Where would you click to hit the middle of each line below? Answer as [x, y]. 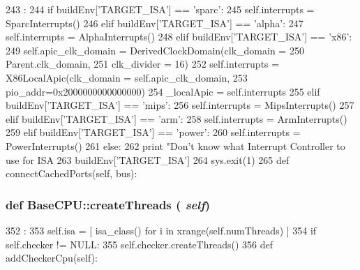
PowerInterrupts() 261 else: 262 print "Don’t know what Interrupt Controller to [175, 145]
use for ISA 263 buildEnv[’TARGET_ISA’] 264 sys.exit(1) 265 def [148, 159]
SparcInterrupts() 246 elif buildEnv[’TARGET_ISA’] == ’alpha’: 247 [155, 23]
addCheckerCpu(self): [52, 258]
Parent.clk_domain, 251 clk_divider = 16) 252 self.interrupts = [143, 64]
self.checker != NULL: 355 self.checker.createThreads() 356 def [139, 244]
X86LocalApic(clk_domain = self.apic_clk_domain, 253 [127, 77]
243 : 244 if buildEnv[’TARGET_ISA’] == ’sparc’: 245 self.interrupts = [160, 9]
